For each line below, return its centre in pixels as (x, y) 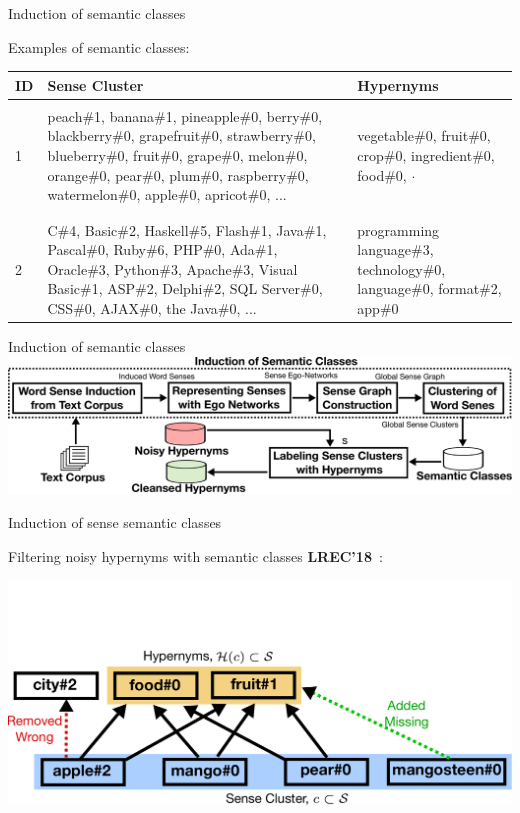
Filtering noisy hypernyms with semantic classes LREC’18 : (195, 555)
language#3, (395, 249)
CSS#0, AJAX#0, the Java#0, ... (152, 307)
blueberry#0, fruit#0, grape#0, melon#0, (177, 154)
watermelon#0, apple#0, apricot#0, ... (167, 194)
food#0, (382, 174)
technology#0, (401, 268)
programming (398, 229)
